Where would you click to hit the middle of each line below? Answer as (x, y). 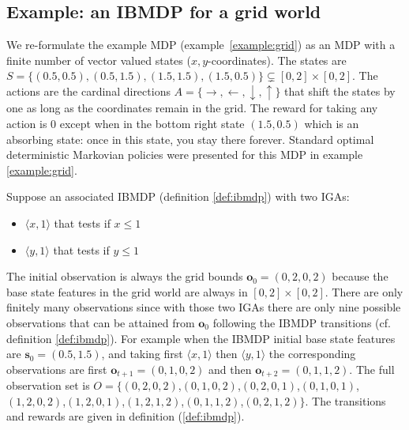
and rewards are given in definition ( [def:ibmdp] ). (126, 416)
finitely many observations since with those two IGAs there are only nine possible (204, 307)
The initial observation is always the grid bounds (125, 276)
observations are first (57, 369)
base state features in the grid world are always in (127, 291)
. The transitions (345, 400)
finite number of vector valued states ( (99, 60)
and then (230, 369)
